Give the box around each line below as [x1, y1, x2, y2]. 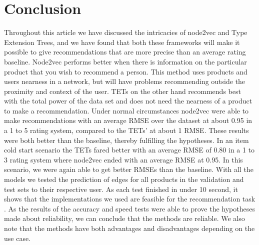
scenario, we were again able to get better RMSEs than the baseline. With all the [4, 164, 253, 174]
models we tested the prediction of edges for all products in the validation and [4, 174, 244, 184]
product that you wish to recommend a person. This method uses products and [4, 66, 247, 76]
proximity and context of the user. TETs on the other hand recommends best [4, 85, 241, 96]
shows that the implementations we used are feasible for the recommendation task [4, 193, 255, 204]
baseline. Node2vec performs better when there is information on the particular [4, 56, 247, 66]
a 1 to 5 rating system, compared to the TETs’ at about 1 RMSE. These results [4, 125, 249, 135]
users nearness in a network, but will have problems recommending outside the [4, 76, 245, 86]
